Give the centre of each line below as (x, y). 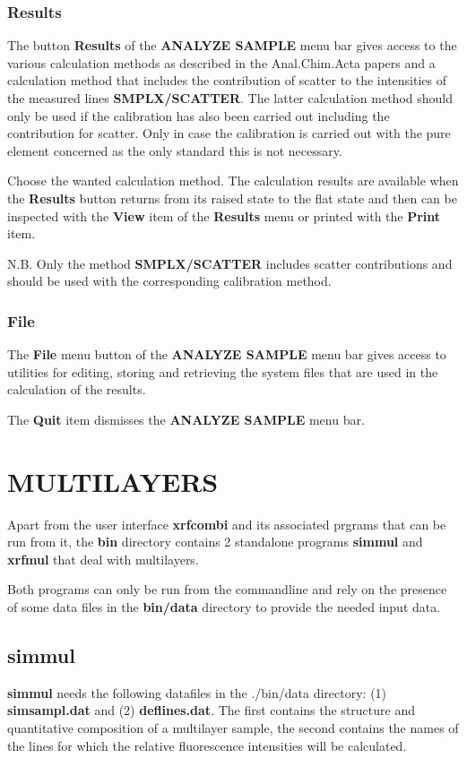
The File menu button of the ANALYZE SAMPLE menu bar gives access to (227, 354)
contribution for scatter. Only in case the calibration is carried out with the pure (229, 133)
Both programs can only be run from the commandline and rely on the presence (227, 589)
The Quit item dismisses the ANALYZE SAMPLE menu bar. (186, 419)
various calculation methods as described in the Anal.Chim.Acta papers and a (221, 62)
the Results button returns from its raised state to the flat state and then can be (232, 198)
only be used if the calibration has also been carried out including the (199, 115)
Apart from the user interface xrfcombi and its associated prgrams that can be (227, 524)
